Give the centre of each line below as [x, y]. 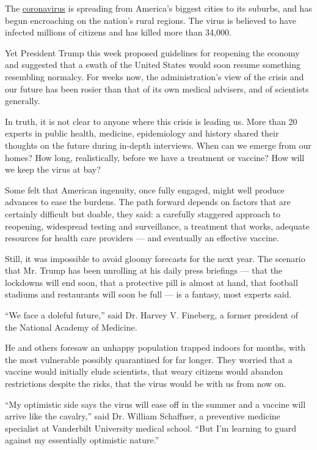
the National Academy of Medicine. [71, 327]
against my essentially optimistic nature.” [82, 440]
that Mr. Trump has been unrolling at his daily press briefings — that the [144, 270]
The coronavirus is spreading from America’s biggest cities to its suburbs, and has [158, 8]
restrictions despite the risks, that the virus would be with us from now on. [146, 384]
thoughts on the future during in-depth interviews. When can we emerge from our [158, 145]
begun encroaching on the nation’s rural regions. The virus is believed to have [151, 20]
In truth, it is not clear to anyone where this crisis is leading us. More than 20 [151, 121]
